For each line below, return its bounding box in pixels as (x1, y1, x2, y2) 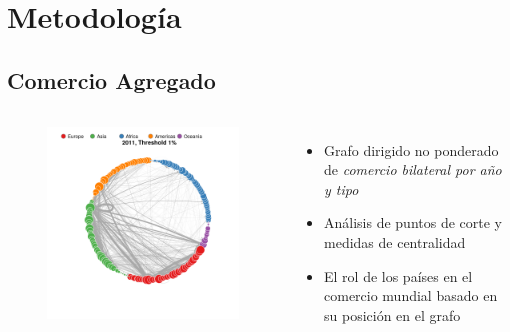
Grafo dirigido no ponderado (324, 139, 499, 160)
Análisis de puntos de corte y (324, 212, 502, 233)
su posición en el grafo (324, 304, 461, 325)
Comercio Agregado (7, 64, 216, 95)
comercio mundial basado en (324, 285, 498, 306)
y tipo (324, 178, 359, 199)
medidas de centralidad (324, 231, 466, 252)
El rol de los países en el (324, 265, 473, 286)
